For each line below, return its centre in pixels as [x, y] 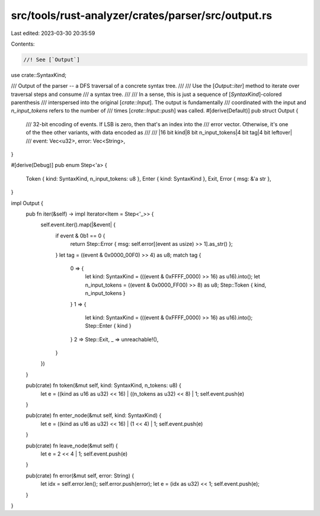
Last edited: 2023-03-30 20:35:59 [53, 33]
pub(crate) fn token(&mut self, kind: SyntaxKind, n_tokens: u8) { [104, 386]
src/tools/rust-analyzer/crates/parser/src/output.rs [142, 15]
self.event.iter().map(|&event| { [78, 225]
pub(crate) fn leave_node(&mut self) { [72, 446]
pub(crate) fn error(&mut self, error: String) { [80, 475]
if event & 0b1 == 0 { [80, 235]
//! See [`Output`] [52, 60]
